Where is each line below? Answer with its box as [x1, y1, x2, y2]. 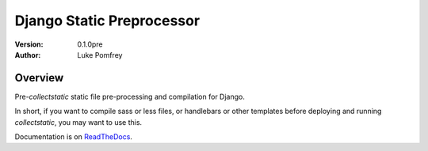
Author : [14, 50, 41, 59]
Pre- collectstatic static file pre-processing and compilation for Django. [14, 92, 245, 101]
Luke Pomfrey [77, 50, 123, 59]
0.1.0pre [77, 40, 103, 49]
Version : [14, 40, 44, 49]
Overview [14, 71, 64, 85]
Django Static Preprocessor [14, 12, 201, 29]
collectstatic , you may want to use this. [14, 117, 143, 126]
